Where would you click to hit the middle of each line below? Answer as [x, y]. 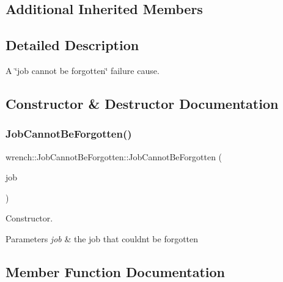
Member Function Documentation [116, 271]
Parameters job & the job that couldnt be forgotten [102, 238]
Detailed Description [72, 45]
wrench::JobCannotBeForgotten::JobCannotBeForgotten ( [114, 156]
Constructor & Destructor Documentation [142, 103]
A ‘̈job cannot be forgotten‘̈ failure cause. [83, 70]
